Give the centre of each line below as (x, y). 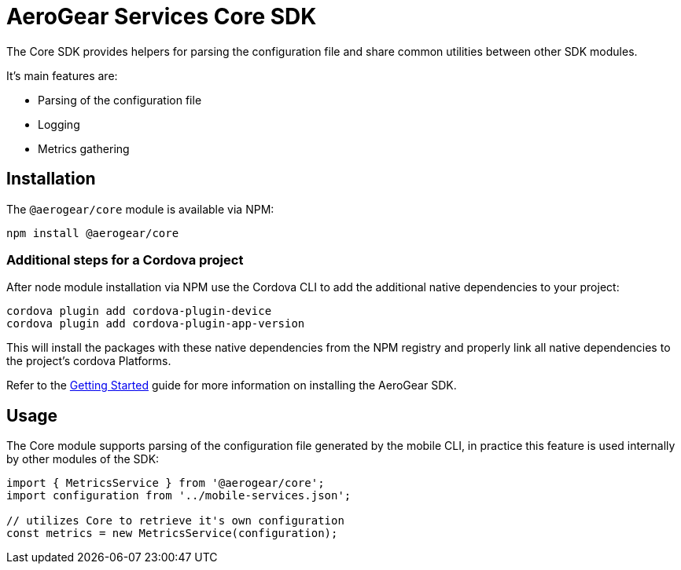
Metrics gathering (84, 148)
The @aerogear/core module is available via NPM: (140, 209)
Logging (59, 124)
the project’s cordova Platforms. (89, 361)
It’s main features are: (62, 75)
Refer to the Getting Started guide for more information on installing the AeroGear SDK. (232, 385)
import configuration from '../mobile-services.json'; (179, 496)
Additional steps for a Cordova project (125, 259)
